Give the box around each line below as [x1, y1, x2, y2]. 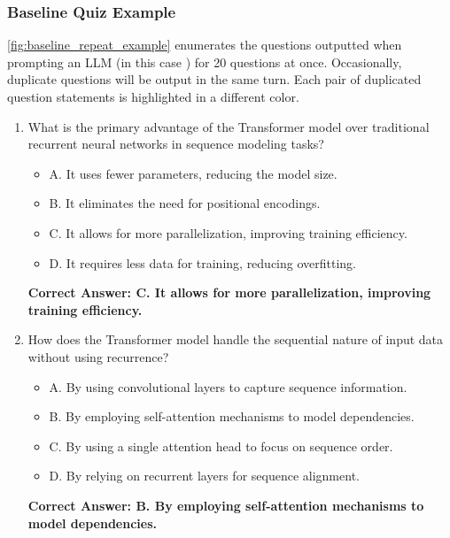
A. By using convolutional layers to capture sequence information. [49, 377, 407, 396]
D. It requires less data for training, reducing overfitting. [49, 253, 357, 272]
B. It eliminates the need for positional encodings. [49, 194, 321, 212]
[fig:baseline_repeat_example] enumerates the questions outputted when [7, 35, 402, 54]
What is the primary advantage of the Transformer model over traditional [27, 117, 430, 135]
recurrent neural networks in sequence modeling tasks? [27, 134, 324, 153]
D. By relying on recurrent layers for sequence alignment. [49, 466, 360, 485]
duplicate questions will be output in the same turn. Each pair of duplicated [7, 70, 422, 88]
